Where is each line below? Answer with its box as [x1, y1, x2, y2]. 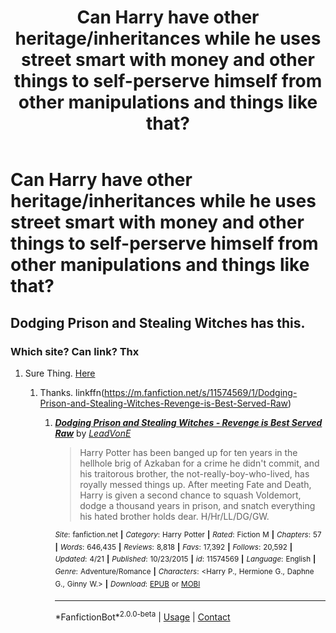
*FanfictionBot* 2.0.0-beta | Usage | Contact [54, 609, 231, 623]
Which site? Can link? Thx [10, 344, 140, 358]
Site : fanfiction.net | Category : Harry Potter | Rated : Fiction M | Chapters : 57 [54, 529, 322, 540]
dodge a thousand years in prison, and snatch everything [79, 499, 316, 511]
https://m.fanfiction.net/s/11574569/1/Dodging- [104, 386, 298, 398]
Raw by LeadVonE [54, 427, 132, 439]
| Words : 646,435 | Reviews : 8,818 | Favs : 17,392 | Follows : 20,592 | [54, 542, 293, 552]
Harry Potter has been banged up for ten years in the [79, 446, 298, 458]
